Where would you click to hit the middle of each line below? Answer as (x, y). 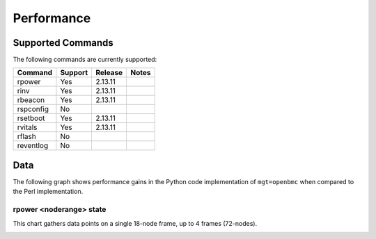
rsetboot (31, 118)
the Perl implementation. (48, 192)
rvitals (27, 127)
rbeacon (31, 100)
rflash (26, 137)
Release (109, 73)
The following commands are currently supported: (85, 60)
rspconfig (33, 109)
